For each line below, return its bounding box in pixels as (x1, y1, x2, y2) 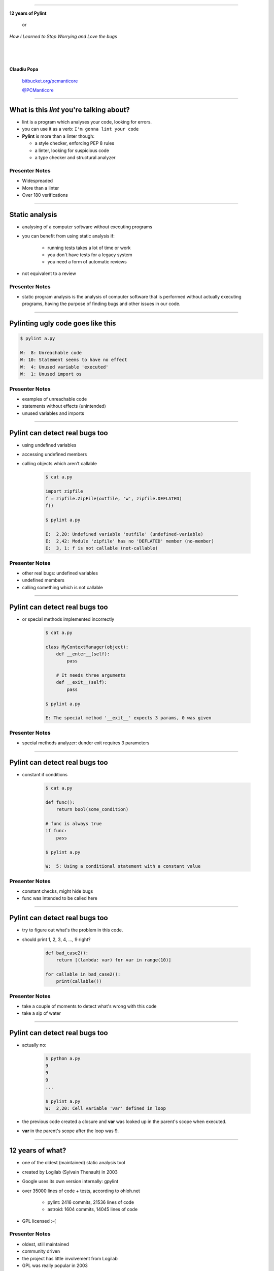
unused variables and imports (22, 410, 85, 416)
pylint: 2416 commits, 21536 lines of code (47, 1199, 134, 1205)
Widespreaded (22, 178, 53, 184)
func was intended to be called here (22, 895, 97, 901)
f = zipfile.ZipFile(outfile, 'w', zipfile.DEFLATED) (45, 496, 182, 501)
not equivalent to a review (22, 270, 76, 277)
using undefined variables (22, 442, 77, 448)
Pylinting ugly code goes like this (9, 319, 116, 328)
